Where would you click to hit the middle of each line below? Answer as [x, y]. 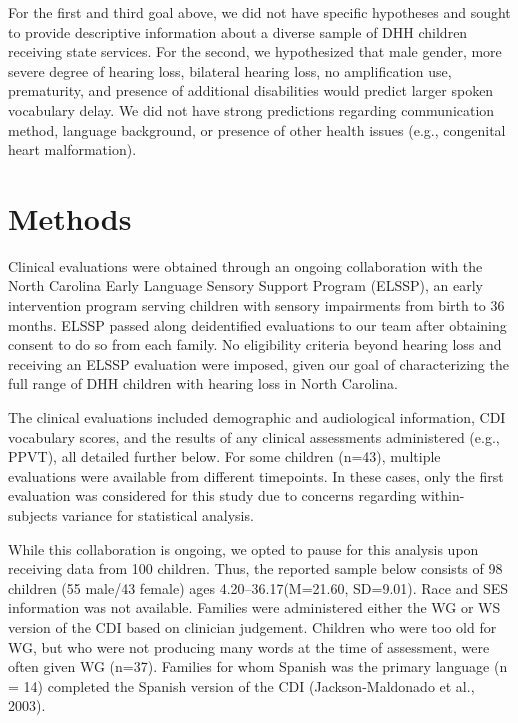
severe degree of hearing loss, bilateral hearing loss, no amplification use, [230, 70]
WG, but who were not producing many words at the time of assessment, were [249, 646]
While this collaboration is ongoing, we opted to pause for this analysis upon [243, 548]
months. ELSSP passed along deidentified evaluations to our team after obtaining [257, 324]
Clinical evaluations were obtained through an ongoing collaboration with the [245, 265]
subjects [33, 515]
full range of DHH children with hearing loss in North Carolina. [203, 383]
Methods [70, 217]
